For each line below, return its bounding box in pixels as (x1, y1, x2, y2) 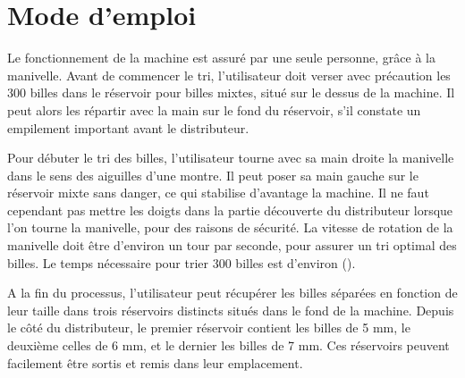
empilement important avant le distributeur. (7, 118, 249, 137)
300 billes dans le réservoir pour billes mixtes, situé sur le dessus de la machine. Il (7, 83, 455, 102)
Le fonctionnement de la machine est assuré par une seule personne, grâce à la (7, 48, 436, 67)
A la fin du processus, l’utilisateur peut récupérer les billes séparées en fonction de (7, 283, 458, 302)
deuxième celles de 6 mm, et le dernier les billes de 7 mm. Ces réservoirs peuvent (7, 336, 450, 355)
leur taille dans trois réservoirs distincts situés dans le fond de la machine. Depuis (7, 300, 454, 319)
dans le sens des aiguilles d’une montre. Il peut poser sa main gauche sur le (7, 165, 418, 184)
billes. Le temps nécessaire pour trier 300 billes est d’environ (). (7, 253, 356, 272)
